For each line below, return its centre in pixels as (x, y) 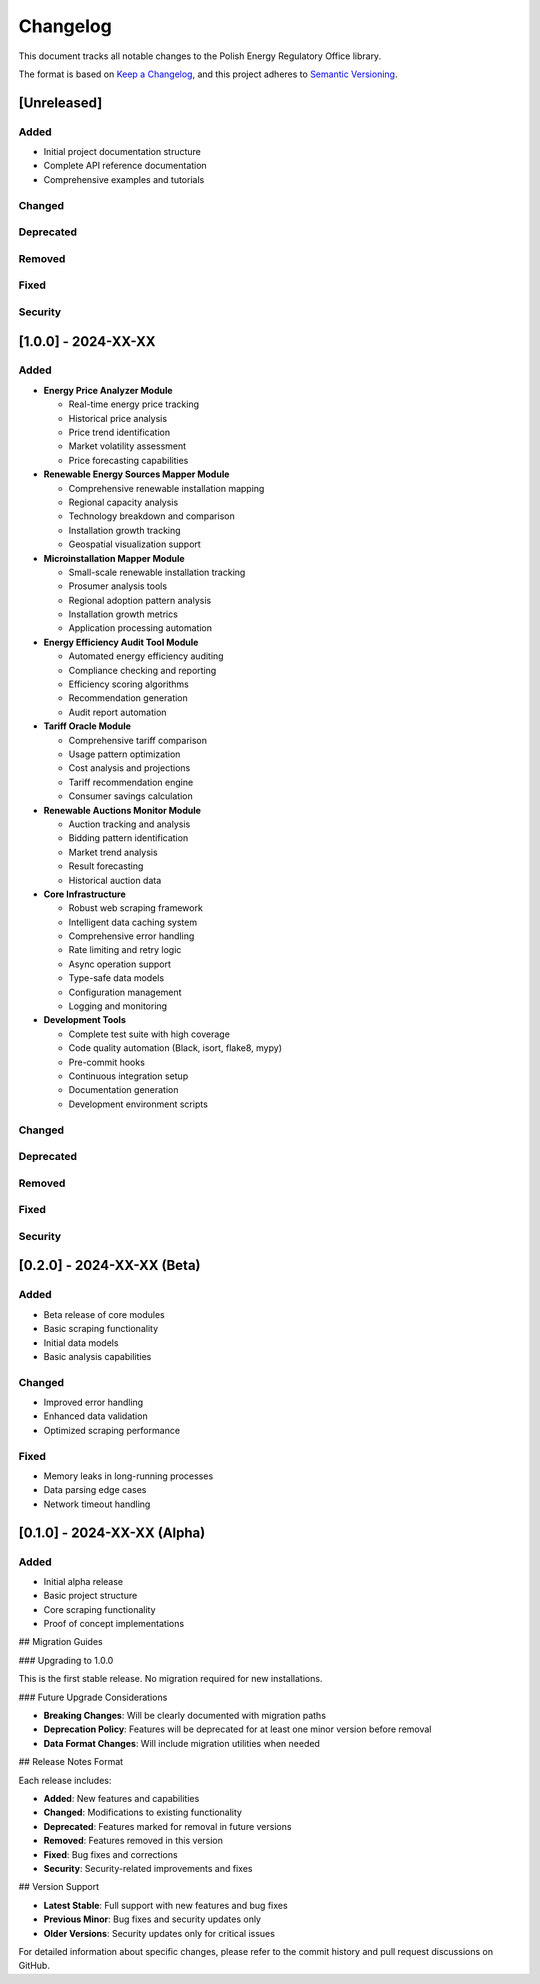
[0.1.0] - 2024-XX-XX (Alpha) (112, 1532)
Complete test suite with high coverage (149, 1034)
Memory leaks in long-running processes (128, 1476)
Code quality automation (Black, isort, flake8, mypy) (175, 1048)
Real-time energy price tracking (134, 404)
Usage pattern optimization (124, 754)
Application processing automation (140, 628)
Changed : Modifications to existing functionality (142, 1812)
